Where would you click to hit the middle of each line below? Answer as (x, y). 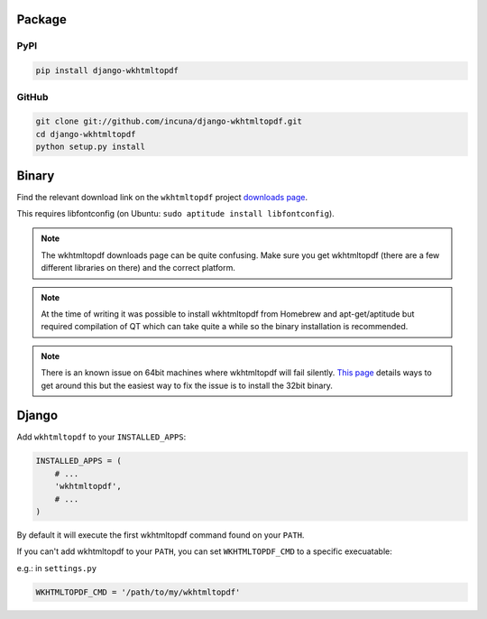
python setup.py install (91, 147)
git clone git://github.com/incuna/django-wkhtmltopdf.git (169, 121)
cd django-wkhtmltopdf (86, 134)
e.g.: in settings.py (57, 568)
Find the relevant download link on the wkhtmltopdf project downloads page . (162, 197)
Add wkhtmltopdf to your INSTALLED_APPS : (101, 437)
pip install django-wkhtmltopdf (107, 71)
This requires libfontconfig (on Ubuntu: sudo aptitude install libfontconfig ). (176, 213)
